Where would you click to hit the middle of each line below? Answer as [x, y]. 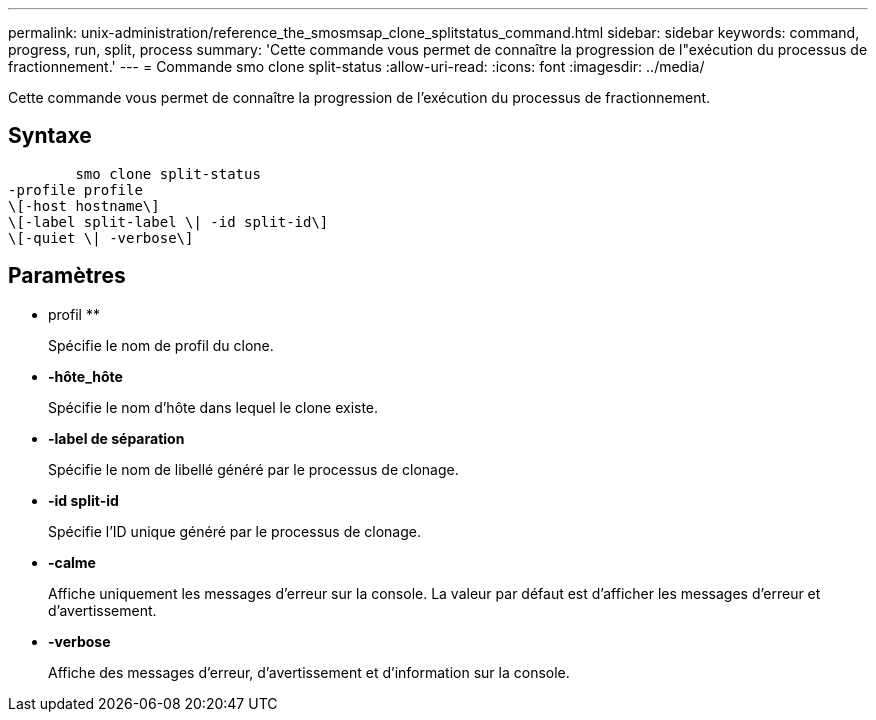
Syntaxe [50, 136]
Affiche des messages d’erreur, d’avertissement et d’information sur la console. [309, 672]
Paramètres [67, 276]
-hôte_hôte [85, 376]
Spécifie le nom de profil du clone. [161, 345]
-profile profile [75, 189]
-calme [72, 562]
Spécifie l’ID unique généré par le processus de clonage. [235, 531]
